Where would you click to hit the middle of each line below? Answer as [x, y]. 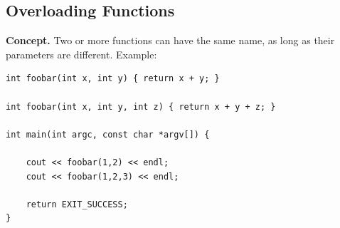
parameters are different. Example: [81, 54]
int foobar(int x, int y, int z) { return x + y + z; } [141, 107]
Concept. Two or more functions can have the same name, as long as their [170, 40]
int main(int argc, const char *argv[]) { [108, 134]
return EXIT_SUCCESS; [77, 204]
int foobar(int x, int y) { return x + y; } [113, 79]
